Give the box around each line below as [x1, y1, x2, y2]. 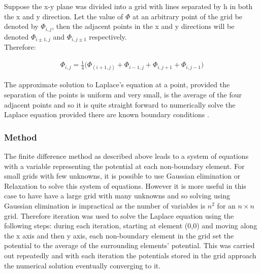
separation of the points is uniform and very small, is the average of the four [4, 89, 242, 100]
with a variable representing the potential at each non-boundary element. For [4, 160, 245, 171]
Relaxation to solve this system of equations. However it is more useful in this [4, 180, 246, 191]
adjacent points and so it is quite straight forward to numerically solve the [4, 99, 236, 110]
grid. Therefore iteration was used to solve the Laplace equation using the [4, 210, 234, 221]
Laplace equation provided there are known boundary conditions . [4, 109, 209, 120]
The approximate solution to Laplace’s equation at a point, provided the [4, 79, 230, 90]
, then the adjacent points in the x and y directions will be [52, 21, 235, 31]
